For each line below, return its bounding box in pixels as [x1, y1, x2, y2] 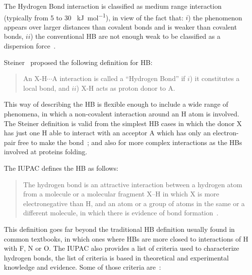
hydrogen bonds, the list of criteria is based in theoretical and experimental [4, 252, 229, 262]
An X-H [23, 73, 47, 83]
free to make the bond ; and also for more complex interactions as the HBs [18, 137, 242, 147]
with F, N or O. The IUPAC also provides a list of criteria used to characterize [4, 243, 239, 253]
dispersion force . [4, 41, 56, 51]
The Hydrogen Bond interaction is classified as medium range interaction [4, 1, 222, 11]
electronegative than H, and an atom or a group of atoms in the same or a [23, 198, 245, 208]
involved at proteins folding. [4, 146, 88, 157]
